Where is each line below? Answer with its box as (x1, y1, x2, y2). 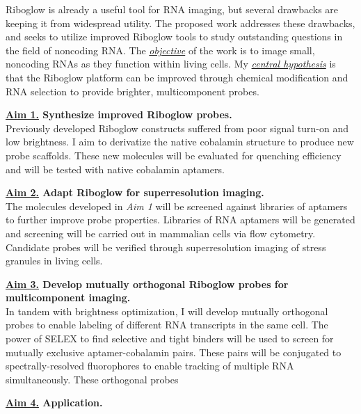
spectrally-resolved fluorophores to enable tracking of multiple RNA (6, 358, 294, 373)
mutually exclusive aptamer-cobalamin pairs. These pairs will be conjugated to (6, 344, 342, 359)
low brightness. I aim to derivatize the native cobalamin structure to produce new (6, 134, 354, 149)
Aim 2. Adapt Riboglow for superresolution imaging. (6, 185, 264, 200)
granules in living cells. (6, 253, 103, 268)
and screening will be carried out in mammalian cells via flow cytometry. (6, 225, 316, 240)
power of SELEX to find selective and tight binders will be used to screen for (6, 331, 334, 346)
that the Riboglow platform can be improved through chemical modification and (6, 70, 348, 84)
